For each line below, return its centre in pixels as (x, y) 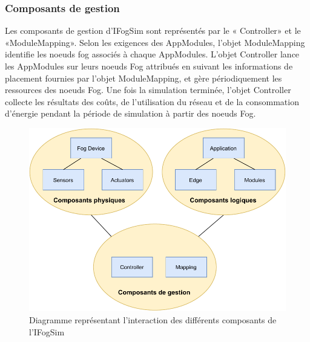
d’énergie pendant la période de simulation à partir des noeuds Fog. (130, 113)
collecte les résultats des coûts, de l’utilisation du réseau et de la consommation (152, 101)
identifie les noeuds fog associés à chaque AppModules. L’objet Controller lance (152, 54)
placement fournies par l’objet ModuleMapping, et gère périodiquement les (143, 78)
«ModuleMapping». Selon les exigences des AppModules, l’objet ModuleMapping (155, 42)
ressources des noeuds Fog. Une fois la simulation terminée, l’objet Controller (148, 90)
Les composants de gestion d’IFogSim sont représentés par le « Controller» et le (153, 31)
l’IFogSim (47, 331)
